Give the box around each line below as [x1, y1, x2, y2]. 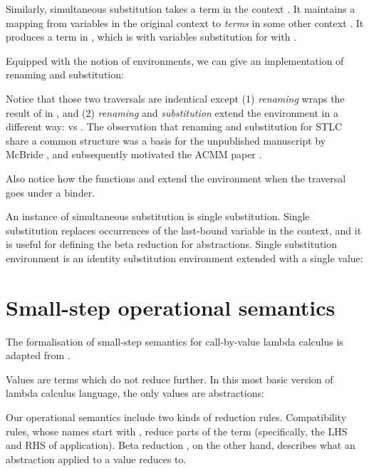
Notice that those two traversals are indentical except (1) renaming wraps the [6, 90, 345, 105]
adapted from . [6, 348, 71, 363]
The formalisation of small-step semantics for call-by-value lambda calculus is [6, 333, 343, 348]
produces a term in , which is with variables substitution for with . [6, 29, 297, 44]
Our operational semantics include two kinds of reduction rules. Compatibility [6, 410, 347, 424]
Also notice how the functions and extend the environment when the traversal [6, 170, 346, 185]
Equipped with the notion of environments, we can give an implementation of [6, 53, 344, 68]
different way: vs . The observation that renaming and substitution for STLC [6, 119, 343, 134]
